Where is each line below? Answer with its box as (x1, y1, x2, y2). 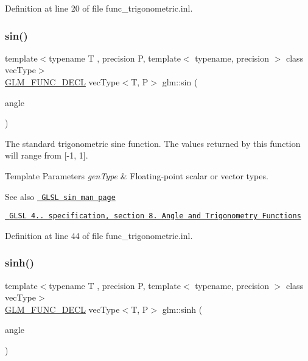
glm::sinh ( (162, 302, 203, 315)
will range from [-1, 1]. (5, 149, 88, 162)
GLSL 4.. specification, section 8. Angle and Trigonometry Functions (9, 212, 301, 221)
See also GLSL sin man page (5, 190, 116, 202)
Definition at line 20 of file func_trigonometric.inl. (5, 2, 193, 14)
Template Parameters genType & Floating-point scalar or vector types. (5, 169, 268, 182)
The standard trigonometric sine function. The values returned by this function (5, 137, 301, 149)
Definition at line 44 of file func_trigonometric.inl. (5, 229, 193, 241)
